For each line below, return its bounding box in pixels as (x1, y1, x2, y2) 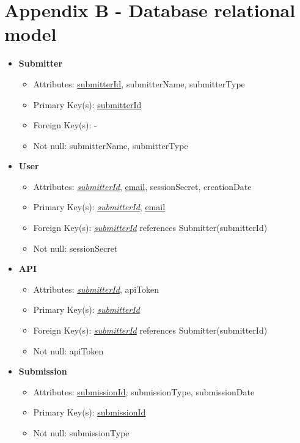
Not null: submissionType (33, 427, 130, 439)
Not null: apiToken (33, 344, 104, 357)
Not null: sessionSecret (33, 241, 118, 254)
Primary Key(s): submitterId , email (33, 200, 166, 213)
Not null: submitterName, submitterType (33, 139, 188, 152)
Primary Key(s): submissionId (33, 406, 146, 419)
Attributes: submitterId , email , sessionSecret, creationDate (33, 180, 252, 192)
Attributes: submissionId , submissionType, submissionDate (33, 385, 255, 398)
